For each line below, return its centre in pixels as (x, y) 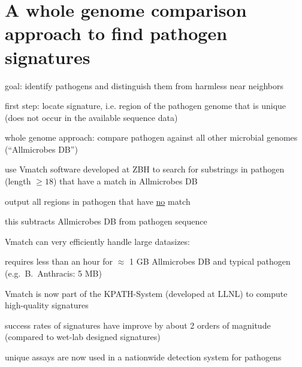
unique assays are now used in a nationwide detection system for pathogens (143, 357)
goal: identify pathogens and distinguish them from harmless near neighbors (144, 85)
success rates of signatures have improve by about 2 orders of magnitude (138, 325)
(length (18, 181)
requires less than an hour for (59, 261)
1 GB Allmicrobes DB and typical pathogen (210, 261)
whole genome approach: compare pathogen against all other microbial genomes (151, 137)
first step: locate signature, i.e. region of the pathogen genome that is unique (146, 106)
